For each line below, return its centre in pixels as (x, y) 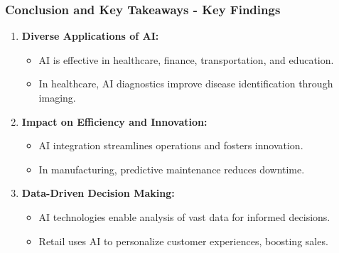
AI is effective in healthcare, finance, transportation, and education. (186, 59)
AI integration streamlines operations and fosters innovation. (171, 145)
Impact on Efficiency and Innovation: (114, 121)
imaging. (57, 97)
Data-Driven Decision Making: (98, 193)
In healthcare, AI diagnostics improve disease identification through (186, 84)
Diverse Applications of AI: (90, 36)
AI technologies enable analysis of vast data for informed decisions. (184, 216)
